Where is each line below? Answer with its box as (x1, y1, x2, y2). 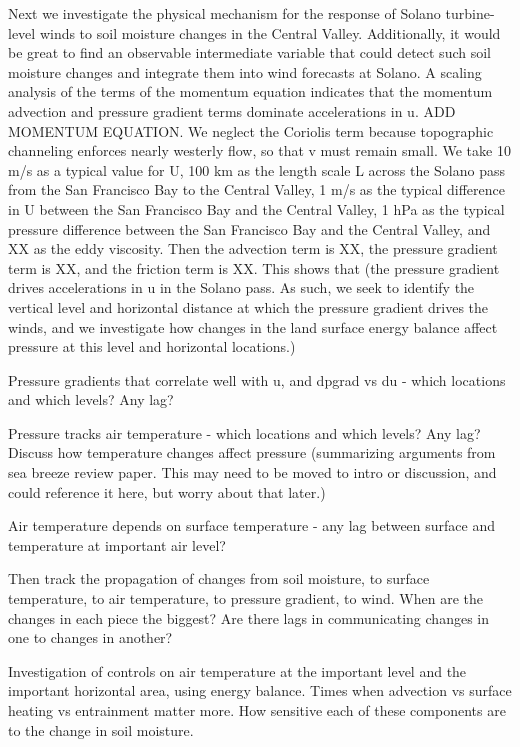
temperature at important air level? (8, 534, 226, 555)
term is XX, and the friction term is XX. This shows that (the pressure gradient (8, 257, 500, 278)
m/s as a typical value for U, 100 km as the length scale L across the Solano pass (8, 159, 506, 180)
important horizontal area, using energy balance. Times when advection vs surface (8, 680, 512, 701)
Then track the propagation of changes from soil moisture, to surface (8, 568, 430, 589)
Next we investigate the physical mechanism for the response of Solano (8, 3, 441, 23)
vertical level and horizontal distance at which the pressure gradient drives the (8, 296, 489, 317)
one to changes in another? (8, 627, 173, 648)
